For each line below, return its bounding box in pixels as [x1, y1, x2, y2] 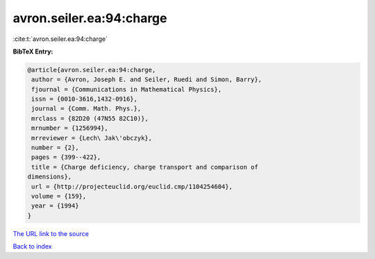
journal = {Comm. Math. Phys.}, [31, 105, 142, 112]
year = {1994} [31, 202, 79, 210]
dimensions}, [27, 173, 72, 181]
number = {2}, [31, 144, 79, 152]
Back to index [12, 242, 52, 251]
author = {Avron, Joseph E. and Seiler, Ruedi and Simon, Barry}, [31, 76, 262, 83]
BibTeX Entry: [12, 47, 53, 56]
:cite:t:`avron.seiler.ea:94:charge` [12, 35, 108, 43]
